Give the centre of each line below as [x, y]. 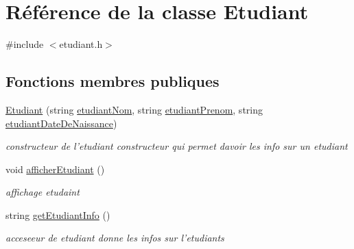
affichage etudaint [43, 192]
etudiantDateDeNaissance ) [61, 123]
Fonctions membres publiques [113, 81]
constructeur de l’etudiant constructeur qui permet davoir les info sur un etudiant [177, 146]
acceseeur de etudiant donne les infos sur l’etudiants [115, 238]
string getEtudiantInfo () [58, 214]
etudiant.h [81, 44]
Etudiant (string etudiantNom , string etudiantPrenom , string [134, 109]
